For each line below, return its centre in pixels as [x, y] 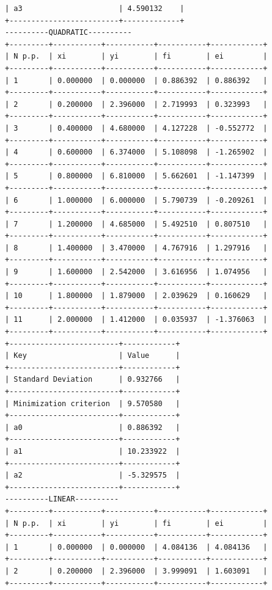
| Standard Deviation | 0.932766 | [93, 380]
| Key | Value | [93, 356]
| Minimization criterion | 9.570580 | [93, 403]
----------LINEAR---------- [62, 499]
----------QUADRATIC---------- [68, 33]
